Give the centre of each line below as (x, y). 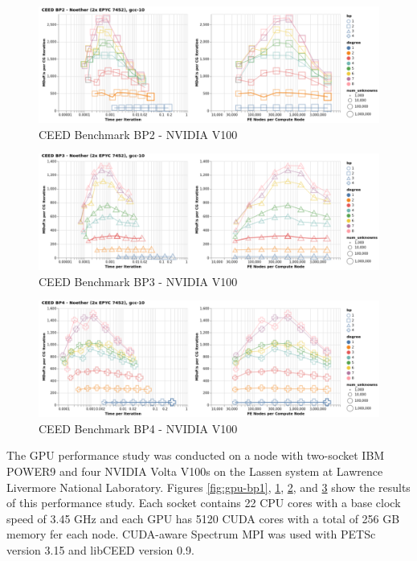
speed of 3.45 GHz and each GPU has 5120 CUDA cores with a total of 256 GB (203, 518)
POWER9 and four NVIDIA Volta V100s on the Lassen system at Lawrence (195, 471)
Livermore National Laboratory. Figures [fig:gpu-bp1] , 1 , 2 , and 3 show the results (208, 487)
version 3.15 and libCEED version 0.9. (100, 549)
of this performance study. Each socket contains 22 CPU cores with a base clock (204, 503)
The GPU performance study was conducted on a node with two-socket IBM (196, 455)
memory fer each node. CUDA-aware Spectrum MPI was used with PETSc (191, 534)
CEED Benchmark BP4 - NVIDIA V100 (138, 428)
